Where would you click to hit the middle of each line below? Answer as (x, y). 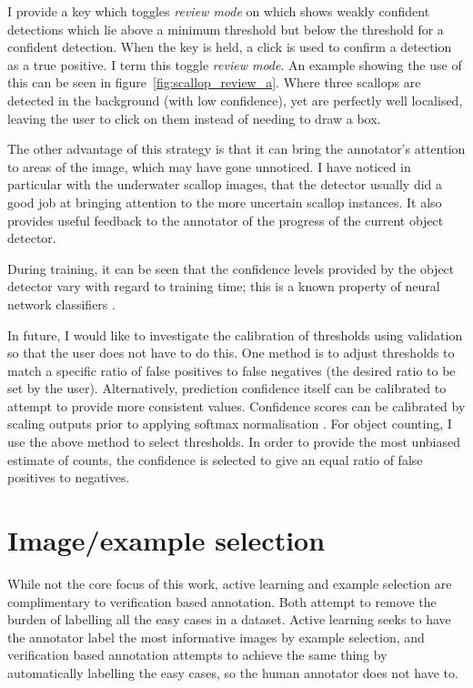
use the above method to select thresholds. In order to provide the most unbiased (234, 442)
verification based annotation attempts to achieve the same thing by (197, 655)
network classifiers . (61, 304)
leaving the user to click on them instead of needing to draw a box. (194, 118)
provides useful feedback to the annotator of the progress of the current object (226, 220)
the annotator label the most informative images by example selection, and (216, 637)
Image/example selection (166, 540)
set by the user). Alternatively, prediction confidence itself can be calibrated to (227, 388)
